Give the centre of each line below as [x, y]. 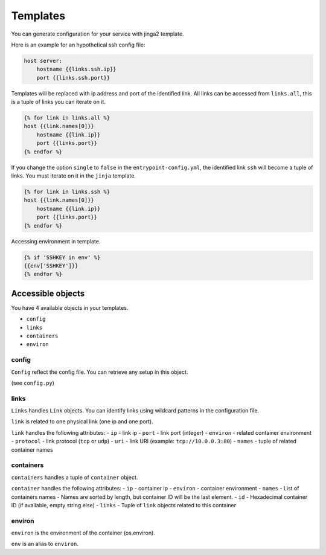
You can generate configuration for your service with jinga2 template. [97, 34]
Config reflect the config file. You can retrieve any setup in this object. [100, 372]
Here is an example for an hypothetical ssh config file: [78, 45]
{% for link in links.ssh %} [67, 191]
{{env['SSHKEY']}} [51, 265]
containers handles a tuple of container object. [75, 477]
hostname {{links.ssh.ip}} [77, 69]
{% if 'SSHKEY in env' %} [62, 257]
